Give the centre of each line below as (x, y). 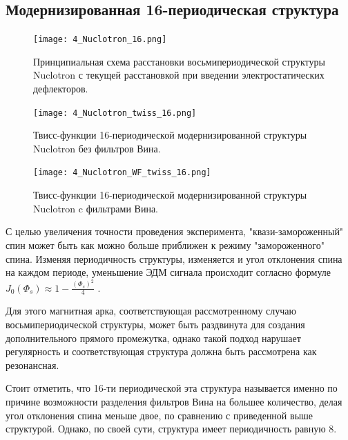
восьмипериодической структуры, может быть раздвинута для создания (155, 324)
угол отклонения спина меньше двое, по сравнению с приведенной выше (159, 415)
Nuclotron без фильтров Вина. (97, 148)
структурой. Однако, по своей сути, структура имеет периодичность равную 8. (171, 429)
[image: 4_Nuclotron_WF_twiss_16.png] (122, 173)
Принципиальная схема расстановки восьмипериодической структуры (179, 61)
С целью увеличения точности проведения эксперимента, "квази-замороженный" (175, 231)
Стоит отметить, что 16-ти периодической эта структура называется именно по (172, 388)
